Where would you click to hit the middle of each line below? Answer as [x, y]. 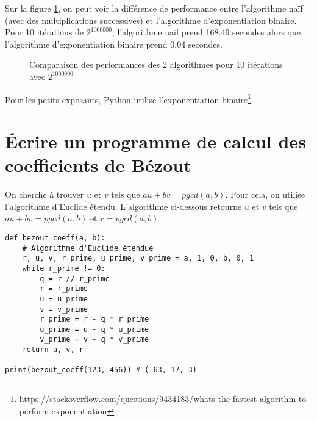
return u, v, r [53, 350]
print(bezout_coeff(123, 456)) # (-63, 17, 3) [101, 370]
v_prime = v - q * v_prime [94, 340]
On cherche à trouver [45, 194]
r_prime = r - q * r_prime [94, 319]
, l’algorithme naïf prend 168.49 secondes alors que [206, 32]
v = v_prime [64, 309]
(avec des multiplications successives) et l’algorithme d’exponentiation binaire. [151, 20]
